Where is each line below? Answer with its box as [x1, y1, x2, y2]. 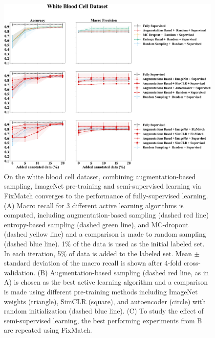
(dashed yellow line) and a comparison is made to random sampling [4, 229, 206, 239]
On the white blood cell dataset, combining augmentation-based [4, 171, 196, 181]
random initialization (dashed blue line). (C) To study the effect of [4, 306, 204, 316]
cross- [183, 258, 201, 268]
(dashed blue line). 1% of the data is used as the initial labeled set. [4, 239, 205, 249]
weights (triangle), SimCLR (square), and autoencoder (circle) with [4, 296, 206, 306]
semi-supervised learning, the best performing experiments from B [4, 315, 202, 325]
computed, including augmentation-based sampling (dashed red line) [4, 210, 209, 220]
